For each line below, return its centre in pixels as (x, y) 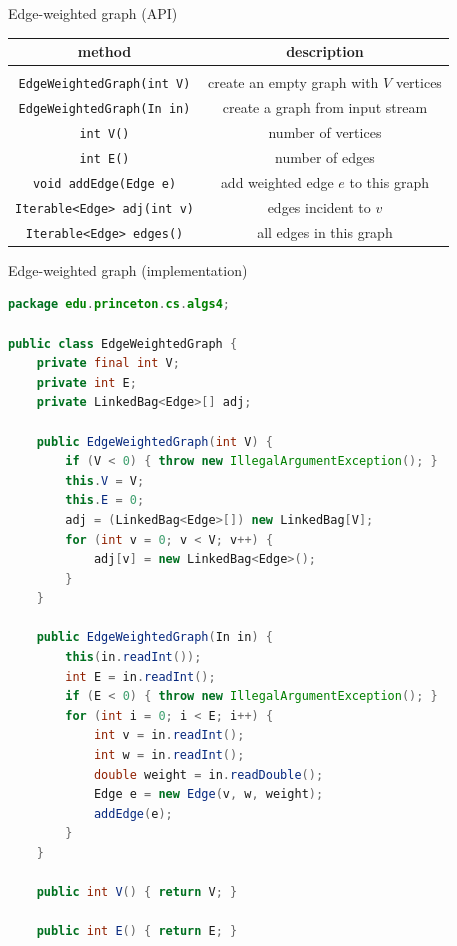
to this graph (389, 181)
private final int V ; (108, 363)
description (325, 51)
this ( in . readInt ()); (133, 657)
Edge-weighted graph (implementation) (128, 269)
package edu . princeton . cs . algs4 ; (119, 304)
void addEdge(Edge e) (104, 183)
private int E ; (86, 382)
